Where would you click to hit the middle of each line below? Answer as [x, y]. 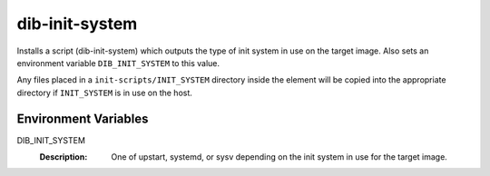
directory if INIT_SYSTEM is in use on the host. [104, 93]
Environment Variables [83, 118]
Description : [64, 157]
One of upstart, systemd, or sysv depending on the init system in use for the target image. [279, 157]
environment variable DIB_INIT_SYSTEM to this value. [118, 63]
